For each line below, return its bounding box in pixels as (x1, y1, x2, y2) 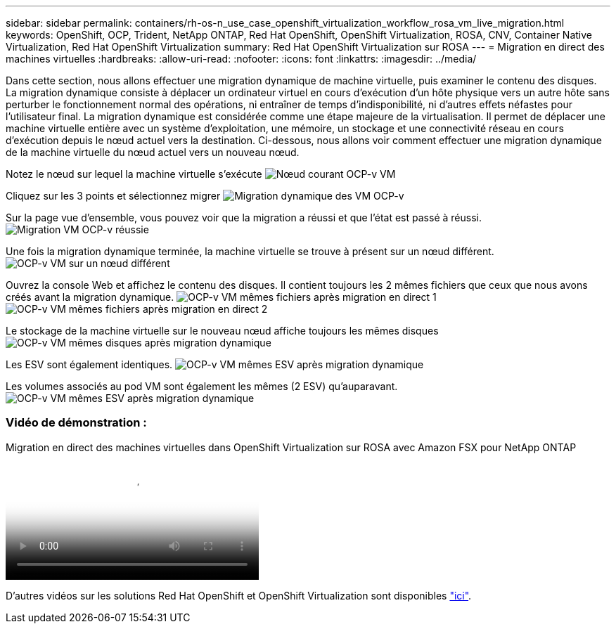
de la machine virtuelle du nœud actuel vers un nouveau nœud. (6, 146, 300, 158)
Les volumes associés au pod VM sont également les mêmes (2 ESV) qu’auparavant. (6, 380, 398, 392)
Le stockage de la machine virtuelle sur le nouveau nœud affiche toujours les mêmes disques (6, 325, 439, 337)
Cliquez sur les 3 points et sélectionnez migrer (6, 190, 221, 202)
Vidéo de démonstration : (6, 415, 147, 430)
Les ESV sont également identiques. (6, 358, 173, 370)
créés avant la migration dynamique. (6, 291, 174, 303)
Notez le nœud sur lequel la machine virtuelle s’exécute (6, 168, 262, 180)
